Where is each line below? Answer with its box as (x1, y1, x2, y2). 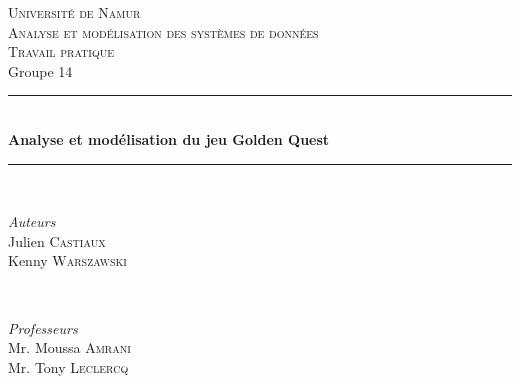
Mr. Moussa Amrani (8, 337, 131, 358)
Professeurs (8, 317, 78, 338)
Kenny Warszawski (8, 250, 127, 271)
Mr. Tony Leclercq (8, 356, 129, 377)
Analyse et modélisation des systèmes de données (8, 21, 319, 42)
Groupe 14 (8, 60, 73, 81)
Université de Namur (8, 2, 141, 22)
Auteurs (8, 211, 56, 232)
